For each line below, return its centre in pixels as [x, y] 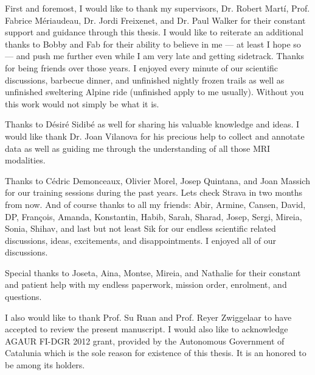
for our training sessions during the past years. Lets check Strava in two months [154, 192]
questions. [23, 297]
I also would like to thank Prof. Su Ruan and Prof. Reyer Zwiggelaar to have [148, 317]
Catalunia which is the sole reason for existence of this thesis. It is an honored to [156, 353]
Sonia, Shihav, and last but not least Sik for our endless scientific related [140, 228]
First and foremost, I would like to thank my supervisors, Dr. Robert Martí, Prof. [157, 8]
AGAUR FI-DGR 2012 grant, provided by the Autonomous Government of [145, 341]
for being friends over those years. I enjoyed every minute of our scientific [141, 67]
